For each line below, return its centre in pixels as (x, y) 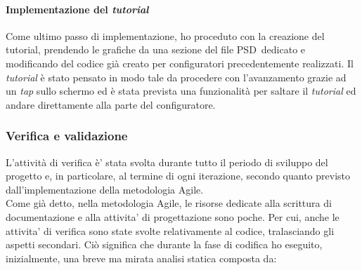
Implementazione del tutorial (77, 9)
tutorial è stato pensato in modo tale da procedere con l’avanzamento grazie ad (176, 77)
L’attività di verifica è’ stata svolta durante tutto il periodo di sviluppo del (167, 162)
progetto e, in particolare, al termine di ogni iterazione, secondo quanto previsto (178, 176)
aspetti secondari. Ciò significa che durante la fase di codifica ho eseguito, (164, 244)
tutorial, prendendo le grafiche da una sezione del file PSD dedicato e (156, 49)
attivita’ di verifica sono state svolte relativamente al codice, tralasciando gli (170, 230)
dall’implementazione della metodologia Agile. (105, 189)
